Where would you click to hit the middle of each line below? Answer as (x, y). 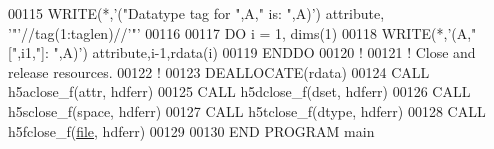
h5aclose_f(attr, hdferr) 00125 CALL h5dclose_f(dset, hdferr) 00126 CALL (239, 91)
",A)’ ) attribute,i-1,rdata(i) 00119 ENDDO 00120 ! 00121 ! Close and (264, 52)
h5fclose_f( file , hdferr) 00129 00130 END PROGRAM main (191, 130)
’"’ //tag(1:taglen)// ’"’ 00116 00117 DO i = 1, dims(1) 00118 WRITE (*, (228, 32)
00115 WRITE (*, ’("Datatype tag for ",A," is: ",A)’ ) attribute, (196, 13)
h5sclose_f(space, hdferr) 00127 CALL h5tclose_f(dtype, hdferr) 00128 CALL (247, 110)
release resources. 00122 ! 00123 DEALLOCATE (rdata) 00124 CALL (219, 71)
